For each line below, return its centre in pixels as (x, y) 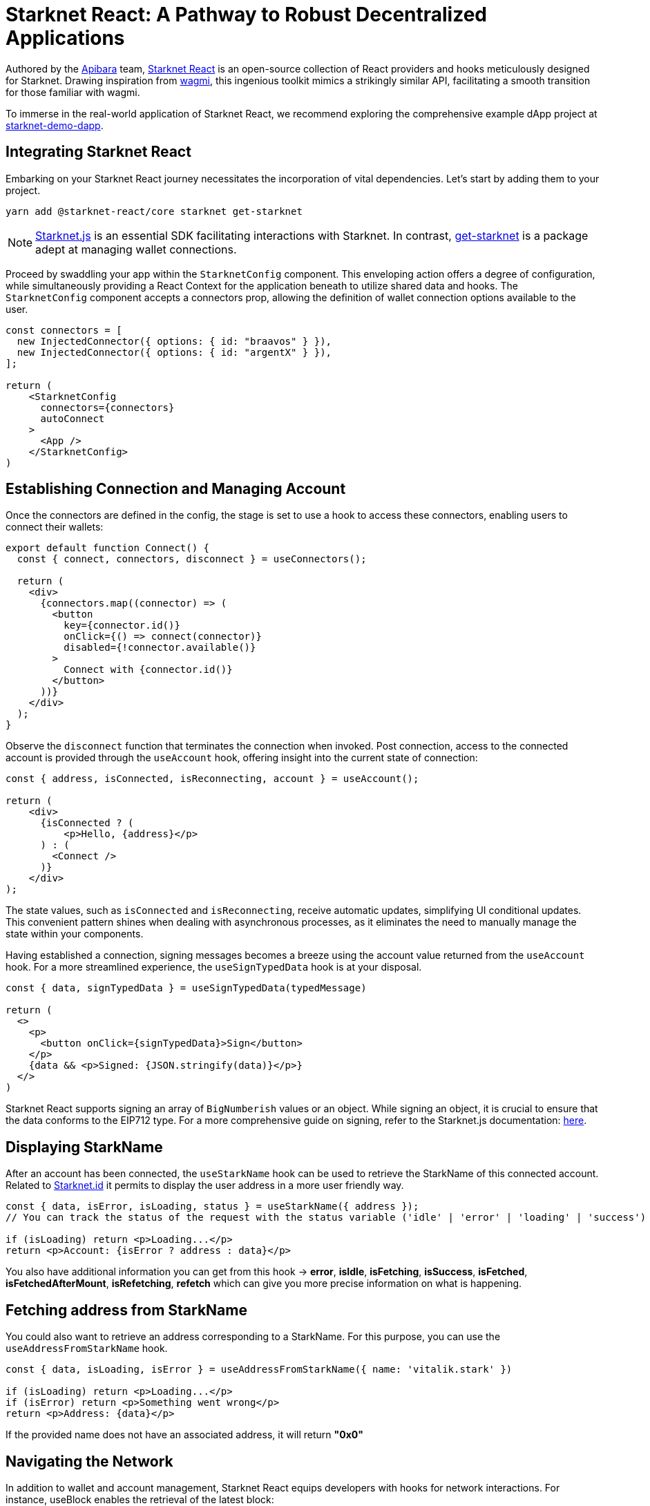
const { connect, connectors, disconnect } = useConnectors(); (192, 559)
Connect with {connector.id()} (148, 670)
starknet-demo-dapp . (55, 125)
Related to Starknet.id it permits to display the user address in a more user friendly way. (205, 1185)
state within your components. (75, 934)
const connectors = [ (64, 330)
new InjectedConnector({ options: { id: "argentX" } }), (174, 352)
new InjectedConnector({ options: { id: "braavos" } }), (174, 341)
